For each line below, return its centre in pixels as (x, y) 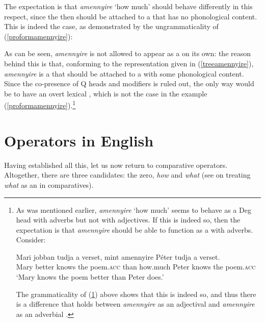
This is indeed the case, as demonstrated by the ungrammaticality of (111, 26)
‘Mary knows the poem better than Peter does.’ (90, 277)
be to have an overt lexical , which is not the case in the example (106, 93)
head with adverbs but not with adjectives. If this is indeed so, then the (128, 220)
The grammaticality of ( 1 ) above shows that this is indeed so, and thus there (136, 294)
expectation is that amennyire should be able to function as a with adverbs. (135, 229)
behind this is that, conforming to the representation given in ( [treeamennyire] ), (129, 63)
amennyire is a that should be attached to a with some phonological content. (124, 73)
